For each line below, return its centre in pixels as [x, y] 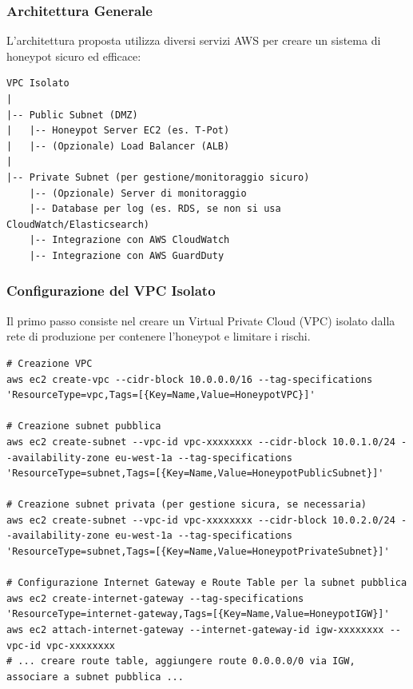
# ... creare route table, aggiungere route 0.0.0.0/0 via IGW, [181, 661]
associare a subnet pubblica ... [95, 677]
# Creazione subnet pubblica [84, 426]
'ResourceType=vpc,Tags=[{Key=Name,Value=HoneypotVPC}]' [161, 395]
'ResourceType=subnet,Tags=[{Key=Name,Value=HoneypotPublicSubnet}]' [195, 474]
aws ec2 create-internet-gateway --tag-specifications [155, 598]
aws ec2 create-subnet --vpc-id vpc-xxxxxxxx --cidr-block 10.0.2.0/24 [201, 520]
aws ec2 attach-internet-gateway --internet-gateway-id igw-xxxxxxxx [195, 630]
